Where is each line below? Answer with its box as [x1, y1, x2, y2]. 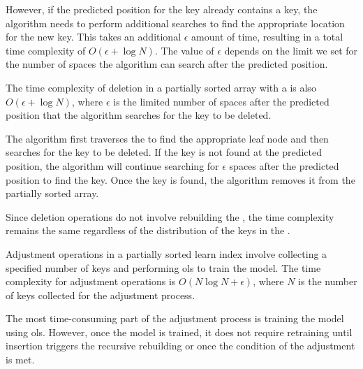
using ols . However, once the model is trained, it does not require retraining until [6, 324, 353, 339]
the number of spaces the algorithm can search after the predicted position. [6, 57, 328, 71]
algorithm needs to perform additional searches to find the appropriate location [6, 15, 345, 30]
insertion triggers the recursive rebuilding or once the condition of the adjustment [6, 338, 355, 353]
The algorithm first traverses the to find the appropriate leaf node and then [6, 131, 329, 145]
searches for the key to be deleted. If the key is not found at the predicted [6, 145, 322, 159]
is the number [298, 274, 357, 289]
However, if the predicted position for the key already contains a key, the [6, 2, 318, 16]
